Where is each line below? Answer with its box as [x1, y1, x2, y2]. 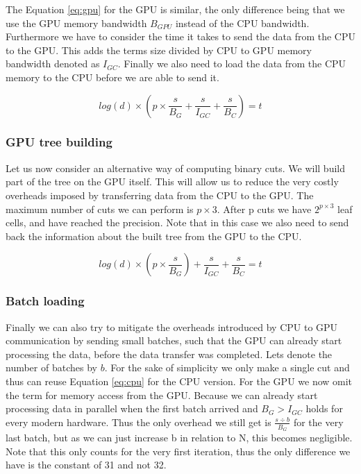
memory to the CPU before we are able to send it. [6, 69, 219, 84]
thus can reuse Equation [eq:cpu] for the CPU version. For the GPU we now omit [6, 373, 353, 388]
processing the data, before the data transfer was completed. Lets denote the [6, 346, 333, 361]
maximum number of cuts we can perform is [6, 201, 194, 216]
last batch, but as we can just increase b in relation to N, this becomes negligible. [6, 430, 353, 444]
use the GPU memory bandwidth [6, 15, 147, 30]
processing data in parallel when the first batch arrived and [6, 401, 258, 416]
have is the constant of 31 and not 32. [6, 457, 167, 472]
